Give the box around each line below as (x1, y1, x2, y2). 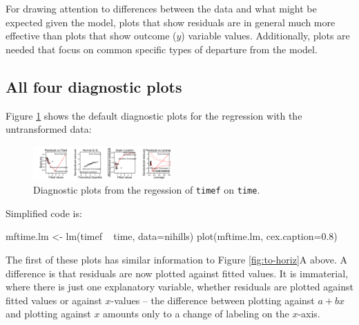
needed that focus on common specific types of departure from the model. (6, 41, 318, 56)
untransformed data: (6, 122, 92, 136)
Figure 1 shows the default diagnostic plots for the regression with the (6, 108, 302, 122)
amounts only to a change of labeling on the (103, 306, 289, 321)
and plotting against (6, 306, 91, 321)
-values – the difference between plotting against (110, 292, 315, 307)
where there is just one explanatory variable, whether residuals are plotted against (6, 279, 353, 294)
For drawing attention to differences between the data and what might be (6, 1, 317, 15)
